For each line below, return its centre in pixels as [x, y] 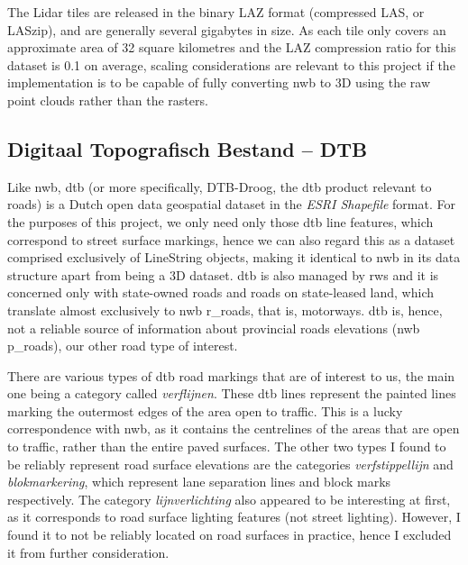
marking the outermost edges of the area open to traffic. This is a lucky [205, 410]
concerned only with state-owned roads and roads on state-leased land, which [220, 292]
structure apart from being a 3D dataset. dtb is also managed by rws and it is [223, 274]
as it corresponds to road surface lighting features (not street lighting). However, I [234, 517]
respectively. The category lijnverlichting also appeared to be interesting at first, [229, 499]
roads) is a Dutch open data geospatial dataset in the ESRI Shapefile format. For [231, 204]
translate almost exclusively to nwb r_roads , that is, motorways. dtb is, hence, [225, 310]
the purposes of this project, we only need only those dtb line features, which [220, 221]
